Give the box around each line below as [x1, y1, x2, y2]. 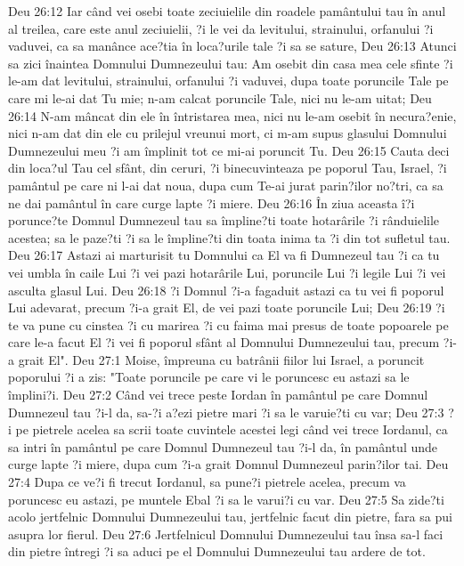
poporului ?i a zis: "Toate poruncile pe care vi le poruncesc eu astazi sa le [8, 368, 410, 386]
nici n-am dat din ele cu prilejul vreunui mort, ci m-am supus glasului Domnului [8, 124, 447, 142]
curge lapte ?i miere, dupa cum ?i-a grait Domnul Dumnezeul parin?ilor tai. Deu [8, 455, 449, 473]
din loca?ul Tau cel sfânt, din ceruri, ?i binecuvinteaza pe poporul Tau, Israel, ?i [8, 158, 447, 177]
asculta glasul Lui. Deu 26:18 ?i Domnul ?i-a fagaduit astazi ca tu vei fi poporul [8, 280, 444, 299]
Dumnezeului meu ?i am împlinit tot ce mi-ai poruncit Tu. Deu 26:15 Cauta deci [8, 141, 450, 159]
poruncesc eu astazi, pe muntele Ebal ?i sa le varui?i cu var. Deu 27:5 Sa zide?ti [8, 489, 444, 508]
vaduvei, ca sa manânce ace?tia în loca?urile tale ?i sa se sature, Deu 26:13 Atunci [8, 36, 457, 55]
